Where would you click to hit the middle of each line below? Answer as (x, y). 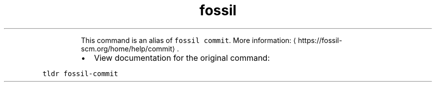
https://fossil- (320, 40)
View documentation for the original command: (182, 58)
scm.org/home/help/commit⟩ (128, 48)
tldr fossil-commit (80, 73)
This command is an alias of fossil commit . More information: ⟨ (188, 40)
